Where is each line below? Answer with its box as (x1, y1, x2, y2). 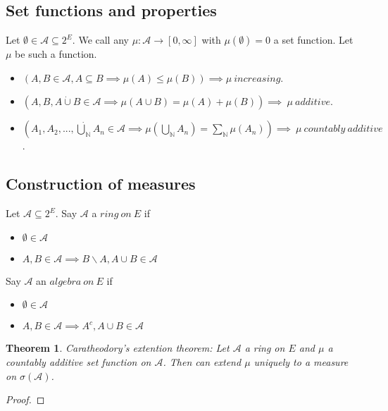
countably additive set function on (6, 354, 151, 369)
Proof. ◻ (6, 392, 45, 407)
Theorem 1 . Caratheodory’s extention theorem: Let (6, 341, 230, 355)
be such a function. (15, 47, 97, 61)
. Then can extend (163, 354, 242, 369)
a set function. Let (273, 32, 353, 47)
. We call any (72, 32, 129, 47)
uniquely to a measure (254, 354, 349, 369)
